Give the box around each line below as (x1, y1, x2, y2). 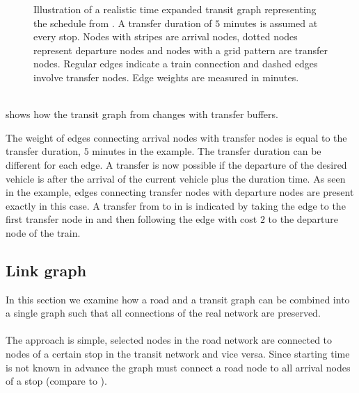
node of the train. (6, 225, 81, 240)
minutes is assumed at (223, 15, 318, 30)
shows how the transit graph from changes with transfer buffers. (6, 107, 278, 122)
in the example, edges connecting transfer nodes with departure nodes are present (6, 185, 354, 199)
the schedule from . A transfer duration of (33, 15, 212, 30)
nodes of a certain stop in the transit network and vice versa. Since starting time (6, 346, 350, 361)
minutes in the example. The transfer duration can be (92, 144, 321, 158)
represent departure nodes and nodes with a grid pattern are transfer (33, 42, 328, 57)
